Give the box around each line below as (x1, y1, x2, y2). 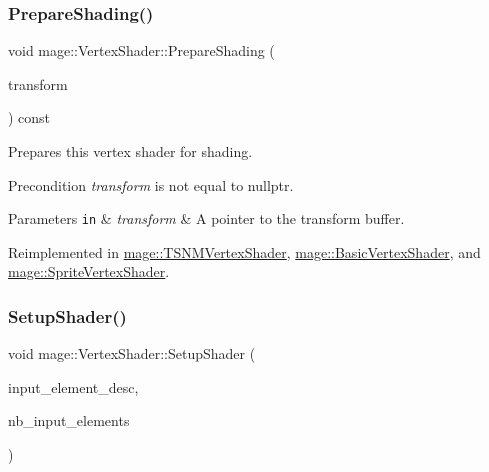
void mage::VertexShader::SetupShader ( (8, 343, 256, 364)
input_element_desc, (8, 376, 139, 397)
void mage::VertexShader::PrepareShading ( (8, 40, 275, 61)
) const (8, 107, 51, 128)
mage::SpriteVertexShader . (8, 261, 170, 282)
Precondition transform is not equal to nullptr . (8, 174, 294, 195)
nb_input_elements (8, 410, 130, 431)
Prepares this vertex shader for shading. (8, 141, 253, 161)
